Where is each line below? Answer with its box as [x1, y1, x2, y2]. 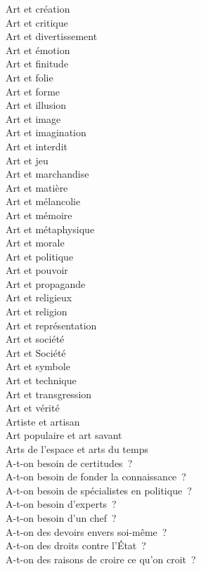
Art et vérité [6, 400, 60, 415]
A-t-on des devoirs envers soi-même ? [6, 524, 167, 539]
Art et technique [6, 373, 77, 388]
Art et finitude [6, 56, 69, 71]
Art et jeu [6, 152, 48, 167]
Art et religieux [6, 290, 72, 305]
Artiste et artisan [6, 414, 80, 428]
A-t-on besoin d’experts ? [6, 497, 117, 511]
